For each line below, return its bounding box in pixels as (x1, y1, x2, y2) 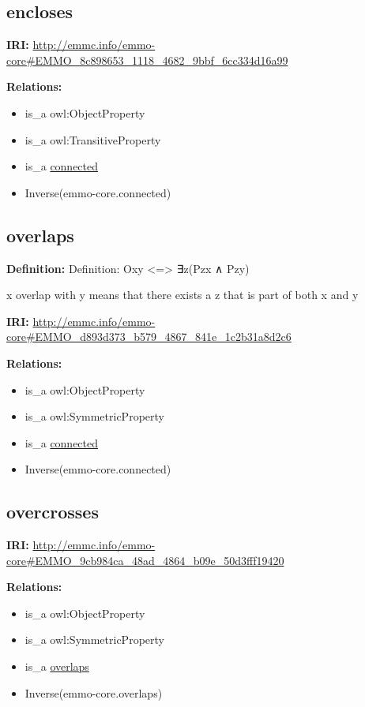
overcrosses (6, 499, 99, 524)
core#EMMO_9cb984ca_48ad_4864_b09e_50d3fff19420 (6, 552, 284, 568)
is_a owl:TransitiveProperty (24, 131, 161, 148)
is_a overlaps (24, 658, 89, 675)
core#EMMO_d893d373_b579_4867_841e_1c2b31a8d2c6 (6, 328, 292, 345)
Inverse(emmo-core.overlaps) (24, 684, 163, 701)
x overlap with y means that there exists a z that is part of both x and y (6, 286, 359, 303)
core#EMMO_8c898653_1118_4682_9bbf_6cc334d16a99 (6, 51, 288, 68)
